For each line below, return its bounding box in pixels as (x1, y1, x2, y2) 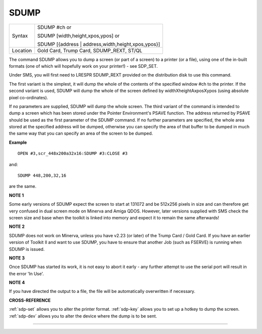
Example (9, 139, 27, 145)
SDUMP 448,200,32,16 (17, 173, 66, 179)
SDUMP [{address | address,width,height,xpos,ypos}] (37, 41, 160, 47)
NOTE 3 (9, 255, 25, 261)
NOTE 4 (9, 280, 25, 286)
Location (12, 47, 32, 54)
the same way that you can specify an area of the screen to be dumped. (9, 131, 153, 137)
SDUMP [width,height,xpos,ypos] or (37, 32, 120, 39)
